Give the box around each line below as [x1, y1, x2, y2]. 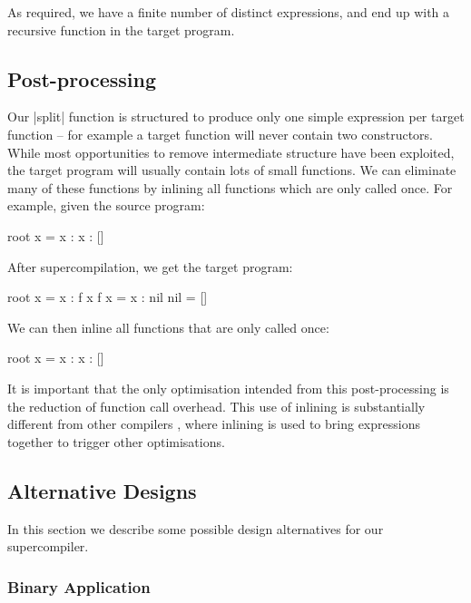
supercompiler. [7, 537, 89, 556]
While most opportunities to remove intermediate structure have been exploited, [7, 142, 455, 161]
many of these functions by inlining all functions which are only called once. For [7, 178, 453, 197]
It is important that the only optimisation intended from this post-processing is [7, 378, 449, 397]
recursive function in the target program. [7, 20, 235, 39]
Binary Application [7, 575, 151, 598]
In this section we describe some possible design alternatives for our [7, 519, 384, 538]
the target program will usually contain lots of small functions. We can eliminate [7, 160, 456, 180]
